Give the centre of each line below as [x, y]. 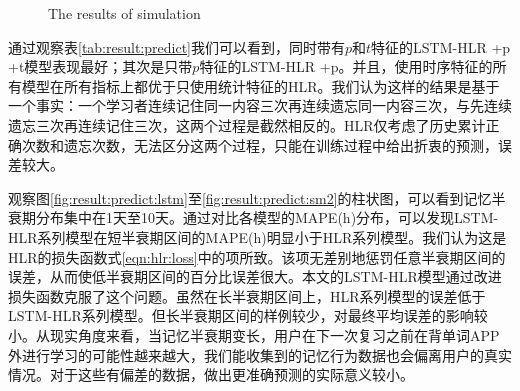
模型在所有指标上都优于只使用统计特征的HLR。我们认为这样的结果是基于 [260, 85]
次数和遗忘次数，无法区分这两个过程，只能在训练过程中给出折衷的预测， [259, 144]
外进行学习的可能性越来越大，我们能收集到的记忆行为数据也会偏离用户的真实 [260, 354]
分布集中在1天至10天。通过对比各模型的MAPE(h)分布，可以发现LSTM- [267, 217]
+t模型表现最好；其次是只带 [100, 66]
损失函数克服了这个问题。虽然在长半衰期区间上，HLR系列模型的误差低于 [247, 295]
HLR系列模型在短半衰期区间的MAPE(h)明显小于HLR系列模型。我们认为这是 [257, 236]
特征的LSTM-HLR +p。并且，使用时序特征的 [346, 66]
